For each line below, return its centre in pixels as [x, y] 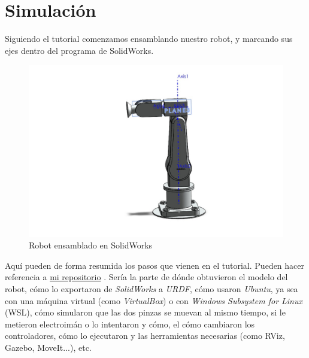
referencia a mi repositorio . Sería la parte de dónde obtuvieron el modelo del [146, 277]
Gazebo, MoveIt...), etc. [48, 348]
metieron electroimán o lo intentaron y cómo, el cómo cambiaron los [130, 324]
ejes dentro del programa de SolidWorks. [79, 50]
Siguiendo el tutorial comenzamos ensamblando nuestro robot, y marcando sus [149, 39]
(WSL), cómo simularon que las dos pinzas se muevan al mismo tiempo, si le [145, 312]
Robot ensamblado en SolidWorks [91, 245]
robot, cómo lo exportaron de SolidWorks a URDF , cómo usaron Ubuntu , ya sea [152, 289]
